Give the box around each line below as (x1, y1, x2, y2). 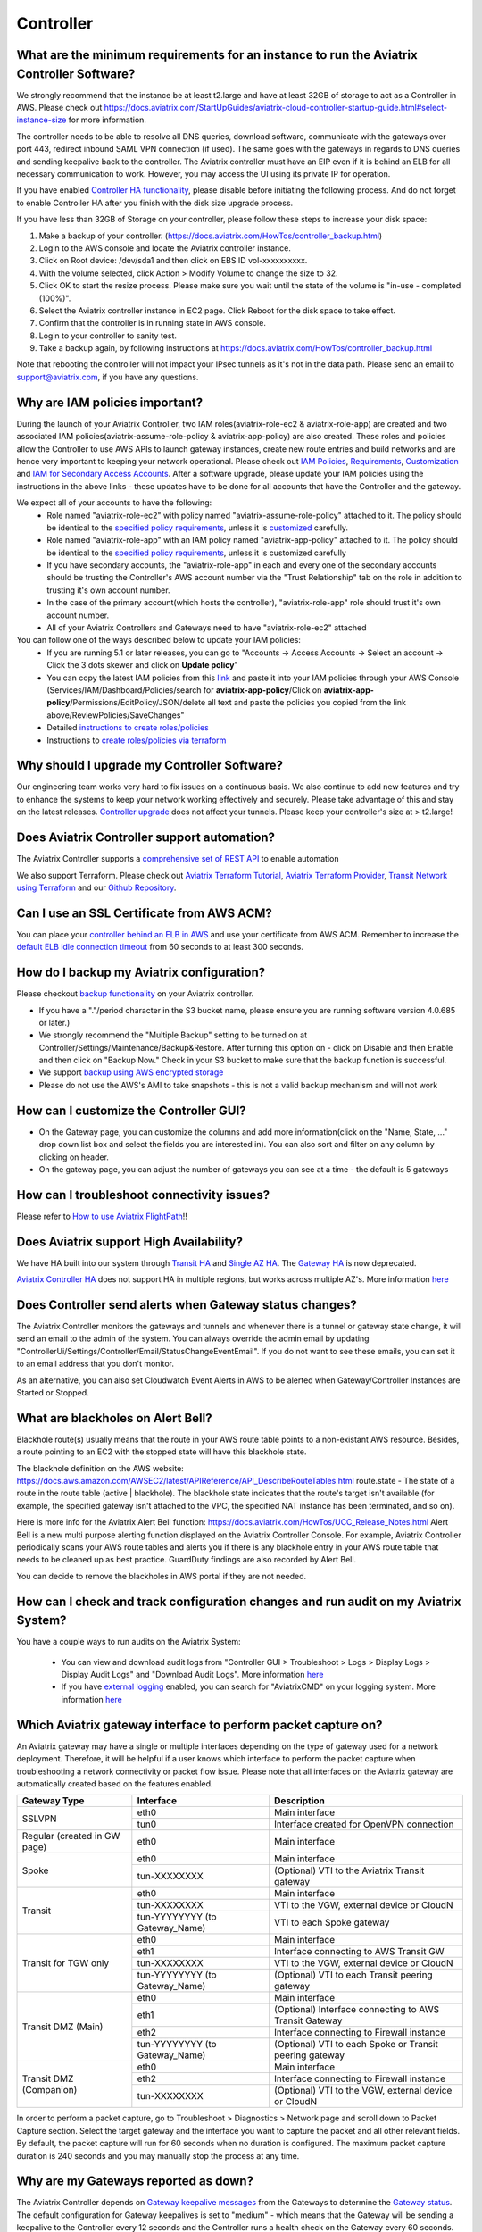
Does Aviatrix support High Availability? (16, 1234, 243, 1249)
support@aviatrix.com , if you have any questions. (16, 371, 199, 382)
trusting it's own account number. (46, 585, 170, 595)
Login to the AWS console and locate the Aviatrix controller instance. (38, 242, 292, 254)
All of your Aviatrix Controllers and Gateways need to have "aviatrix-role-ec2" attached (46, 622, 367, 633)
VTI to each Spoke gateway (273, 1916, 390, 1928)
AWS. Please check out (16, 103, 103, 113)
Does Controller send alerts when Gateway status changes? (16, 1297, 357, 1312)
